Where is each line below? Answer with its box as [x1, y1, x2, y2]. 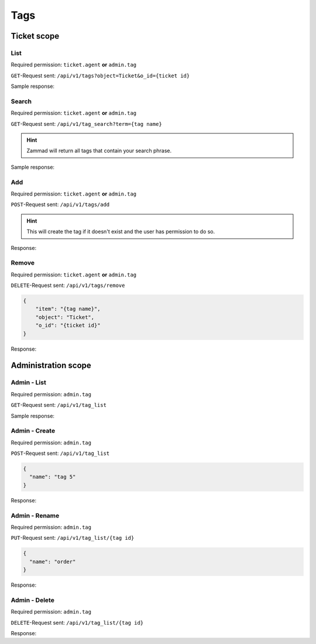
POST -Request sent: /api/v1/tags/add [11, 201, 110, 208]
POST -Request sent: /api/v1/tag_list [11, 450, 110, 457]
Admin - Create [11, 427, 56, 435]
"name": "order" [29, 558, 76, 565]
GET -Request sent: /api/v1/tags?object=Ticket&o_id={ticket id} [11, 72, 190, 79]
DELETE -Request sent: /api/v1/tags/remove [11, 282, 125, 289]
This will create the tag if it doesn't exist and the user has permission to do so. [26, 228, 215, 235]
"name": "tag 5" [29, 474, 76, 480]
